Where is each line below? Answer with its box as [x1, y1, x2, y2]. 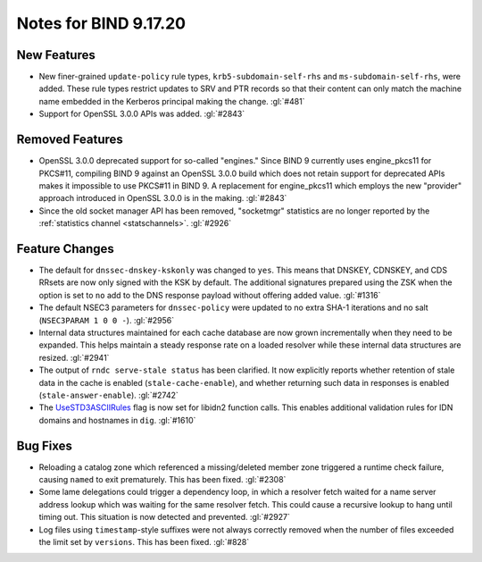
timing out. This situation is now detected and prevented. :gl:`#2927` [38, 512, 290, 523]
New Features [16, 47, 96, 63]
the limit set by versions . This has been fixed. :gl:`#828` [38, 536, 250, 547]
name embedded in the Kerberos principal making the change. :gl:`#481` [38, 96, 305, 106]
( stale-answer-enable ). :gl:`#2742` [38, 390, 179, 400]
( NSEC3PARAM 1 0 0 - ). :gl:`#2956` [38, 315, 175, 325]
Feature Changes [16, 241, 115, 256]
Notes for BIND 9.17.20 [16, 13, 187, 33]
